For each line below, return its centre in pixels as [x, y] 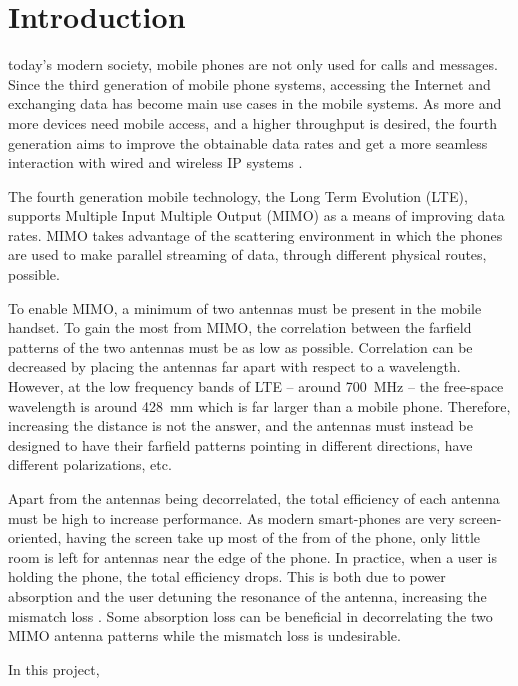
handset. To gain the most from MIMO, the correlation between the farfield [240, 327]
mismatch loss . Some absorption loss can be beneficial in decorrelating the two [250, 615]
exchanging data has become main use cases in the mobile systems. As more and [255, 103]
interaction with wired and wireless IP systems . [155, 162]
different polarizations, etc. [90, 464]
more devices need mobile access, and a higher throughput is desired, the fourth [253, 122]
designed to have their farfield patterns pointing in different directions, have [240, 444]
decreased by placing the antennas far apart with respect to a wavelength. [234, 366]
